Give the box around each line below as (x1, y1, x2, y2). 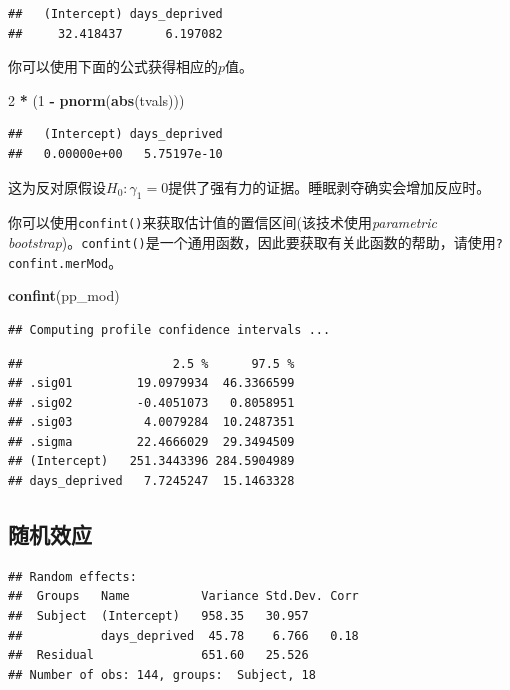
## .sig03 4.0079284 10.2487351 (8, 415, 295, 430)
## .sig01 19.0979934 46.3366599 (8, 376, 295, 391)
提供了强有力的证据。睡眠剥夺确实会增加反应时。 (168, 176, 491, 197)
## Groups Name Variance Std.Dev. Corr (8, 589, 359, 604)
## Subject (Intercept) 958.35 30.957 (8, 609, 309, 624)
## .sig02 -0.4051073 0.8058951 (8, 395, 295, 410)
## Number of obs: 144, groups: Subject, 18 (8, 667, 316, 682)
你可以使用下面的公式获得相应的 (8, 56, 218, 77)
